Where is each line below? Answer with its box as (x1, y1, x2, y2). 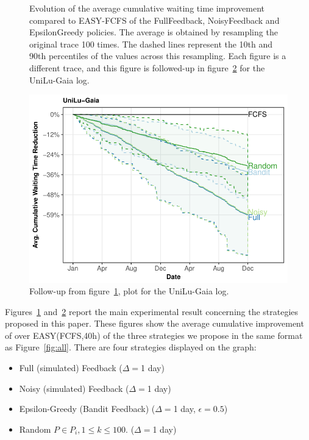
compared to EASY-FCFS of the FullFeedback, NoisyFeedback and (29, 13, 280, 26)
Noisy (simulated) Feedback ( (19, 381, 129, 394)
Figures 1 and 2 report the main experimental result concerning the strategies (5, 305, 299, 318)
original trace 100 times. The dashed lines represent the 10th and (29, 37, 273, 50)
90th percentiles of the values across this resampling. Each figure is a (29, 49, 286, 62)
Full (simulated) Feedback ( (19, 361, 123, 374)
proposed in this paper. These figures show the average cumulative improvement (5, 317, 304, 330)
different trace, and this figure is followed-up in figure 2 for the (29, 61, 265, 74)
